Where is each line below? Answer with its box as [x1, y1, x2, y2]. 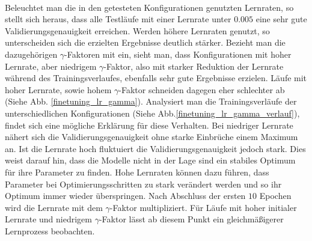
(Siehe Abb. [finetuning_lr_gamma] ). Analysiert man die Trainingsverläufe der [5, 95, 297, 108]
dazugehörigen [5, 47, 58, 60]
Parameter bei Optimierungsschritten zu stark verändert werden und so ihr [5, 177, 282, 190]
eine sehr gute [255, 13, 307, 25]
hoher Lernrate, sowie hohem [5, 83, 112, 96]
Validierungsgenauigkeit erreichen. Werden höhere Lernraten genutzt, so [5, 24, 270, 37]
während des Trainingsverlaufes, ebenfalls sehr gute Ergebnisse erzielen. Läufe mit [5, 72, 307, 84]
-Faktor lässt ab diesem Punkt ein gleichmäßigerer [99, 213, 284, 225]
